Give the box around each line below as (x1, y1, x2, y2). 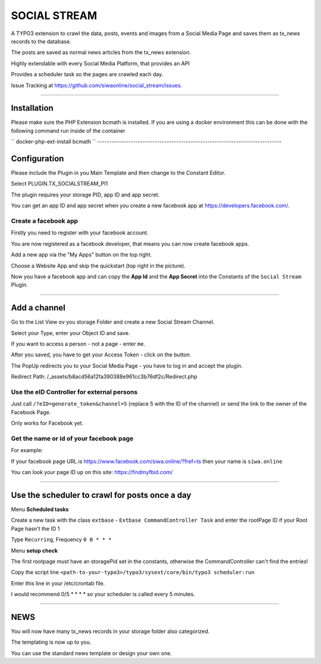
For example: (11, 447, 43, 454)
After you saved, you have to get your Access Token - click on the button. (11, 351, 191, 358)
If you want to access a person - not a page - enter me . (11, 340, 146, 347)
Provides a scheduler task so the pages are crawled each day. (11, 71, 163, 78)
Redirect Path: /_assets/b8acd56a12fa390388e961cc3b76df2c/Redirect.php (11, 373, 197, 380)
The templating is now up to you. (11, 638, 92, 646)
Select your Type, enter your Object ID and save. (11, 329, 130, 336)
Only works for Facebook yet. (11, 419, 84, 427)
